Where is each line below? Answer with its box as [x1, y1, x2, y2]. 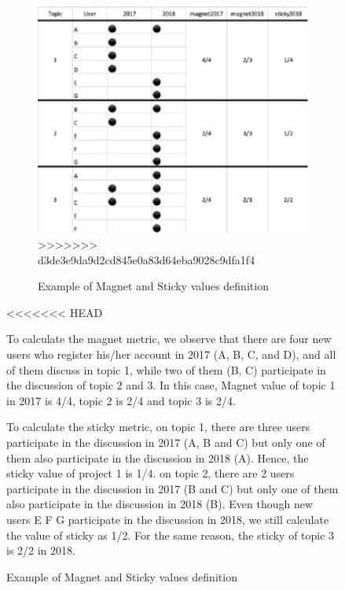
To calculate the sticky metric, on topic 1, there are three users [6, 419, 310, 435]
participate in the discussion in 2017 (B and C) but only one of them [6, 480, 339, 496]
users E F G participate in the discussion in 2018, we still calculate [6, 511, 329, 527]
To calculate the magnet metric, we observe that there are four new [6, 330, 332, 347]
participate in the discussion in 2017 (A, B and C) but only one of [6, 433, 325, 450]
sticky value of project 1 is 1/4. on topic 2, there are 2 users [6, 465, 295, 481]
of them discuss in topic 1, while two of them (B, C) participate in [6, 361, 326, 378]
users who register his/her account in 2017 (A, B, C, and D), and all [6, 346, 336, 363]
